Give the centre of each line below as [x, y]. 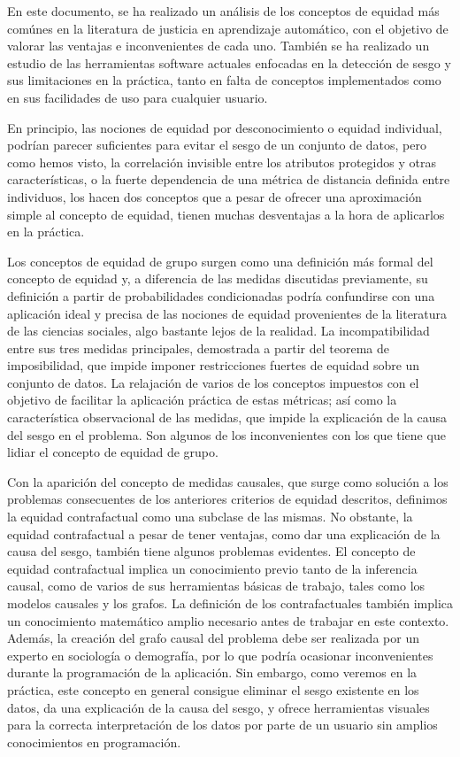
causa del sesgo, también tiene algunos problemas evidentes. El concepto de [211, 551]
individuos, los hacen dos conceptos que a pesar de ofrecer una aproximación [215, 196]
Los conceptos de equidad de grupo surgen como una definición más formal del [220, 261]
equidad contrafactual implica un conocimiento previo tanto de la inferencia [212, 568]
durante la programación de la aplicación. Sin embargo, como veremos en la [212, 672]
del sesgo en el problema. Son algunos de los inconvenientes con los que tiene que [226, 434]
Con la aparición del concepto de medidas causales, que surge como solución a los [228, 481]
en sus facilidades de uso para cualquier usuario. [138, 97]
